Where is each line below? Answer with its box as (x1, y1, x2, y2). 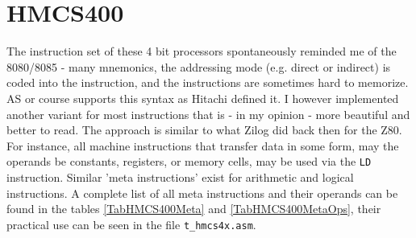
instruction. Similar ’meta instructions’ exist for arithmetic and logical (6, 168, 354, 185)
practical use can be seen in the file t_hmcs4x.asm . (6, 215, 256, 232)
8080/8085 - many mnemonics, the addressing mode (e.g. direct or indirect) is (6, 58, 391, 75)
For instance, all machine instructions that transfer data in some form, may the (6, 137, 399, 154)
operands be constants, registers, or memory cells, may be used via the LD (6, 153, 372, 170)
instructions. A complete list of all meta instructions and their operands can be (6, 184, 398, 201)
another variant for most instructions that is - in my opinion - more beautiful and (6, 105, 410, 122)
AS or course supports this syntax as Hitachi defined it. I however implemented (6, 89, 399, 106)
